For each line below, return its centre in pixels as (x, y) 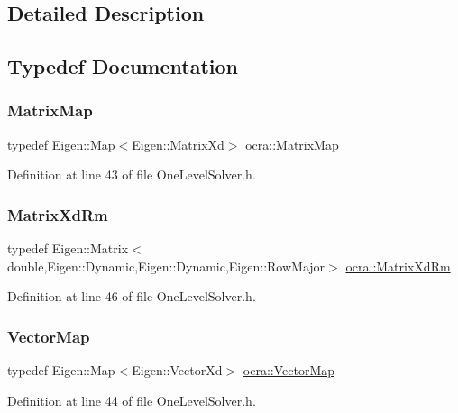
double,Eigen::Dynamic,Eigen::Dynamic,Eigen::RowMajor (166, 266)
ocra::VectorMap (289, 370)
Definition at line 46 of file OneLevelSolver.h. (132, 296)
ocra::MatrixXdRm (398, 266)
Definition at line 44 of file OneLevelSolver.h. (132, 400)
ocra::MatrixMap (292, 144)
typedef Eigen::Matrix (68, 248)
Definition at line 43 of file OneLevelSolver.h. (132, 174)
